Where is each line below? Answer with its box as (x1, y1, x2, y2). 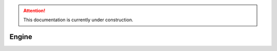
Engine (9, 33, 33, 41)
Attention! (23, 8, 46, 14)
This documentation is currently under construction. (23, 17, 133, 23)
